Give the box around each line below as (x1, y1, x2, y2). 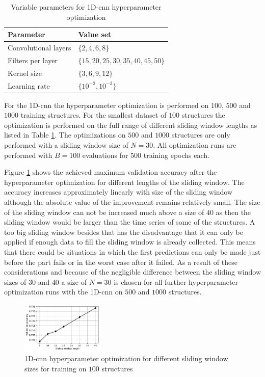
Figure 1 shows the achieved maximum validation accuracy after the (4, 167, 217, 177)
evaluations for (82, 149, 128, 160)
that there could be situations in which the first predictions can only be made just (4, 246, 261, 257)
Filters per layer (8, 55, 58, 65)
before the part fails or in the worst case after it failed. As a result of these (4, 256, 237, 267)
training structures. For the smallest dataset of (20, 110, 167, 120)
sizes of (4, 276, 26, 287)
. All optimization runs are (153, 140, 236, 150)
